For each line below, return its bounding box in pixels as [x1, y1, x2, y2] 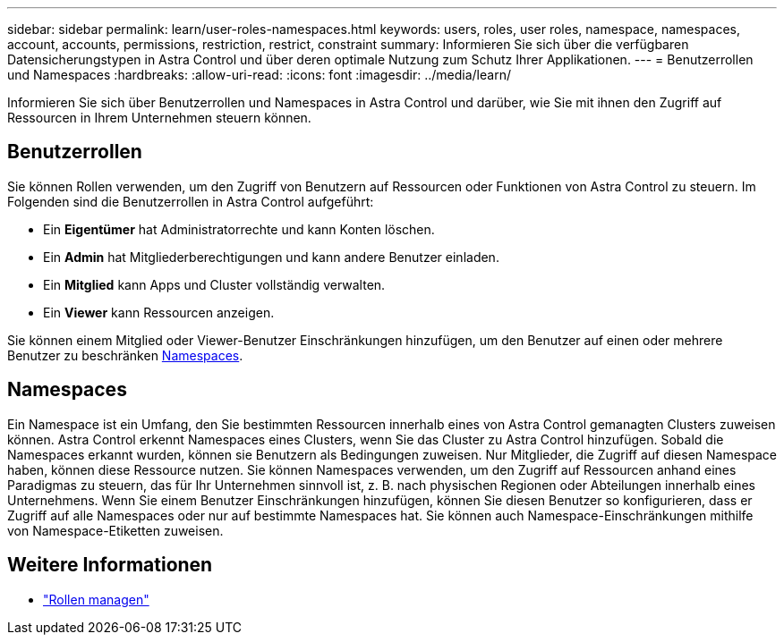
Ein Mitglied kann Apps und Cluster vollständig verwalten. [43, 276, 386, 292]
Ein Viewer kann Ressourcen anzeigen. [43, 304, 275, 320]
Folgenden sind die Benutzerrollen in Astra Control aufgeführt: [7, 193, 374, 209]
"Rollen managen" [43, 591, 149, 607]
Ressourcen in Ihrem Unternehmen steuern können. [7, 110, 311, 125]
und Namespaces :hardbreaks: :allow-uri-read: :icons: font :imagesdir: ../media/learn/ [7, 67, 511, 82]
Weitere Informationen [7, 553, 213, 577]
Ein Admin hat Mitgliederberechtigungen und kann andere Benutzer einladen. [43, 249, 499, 265]
